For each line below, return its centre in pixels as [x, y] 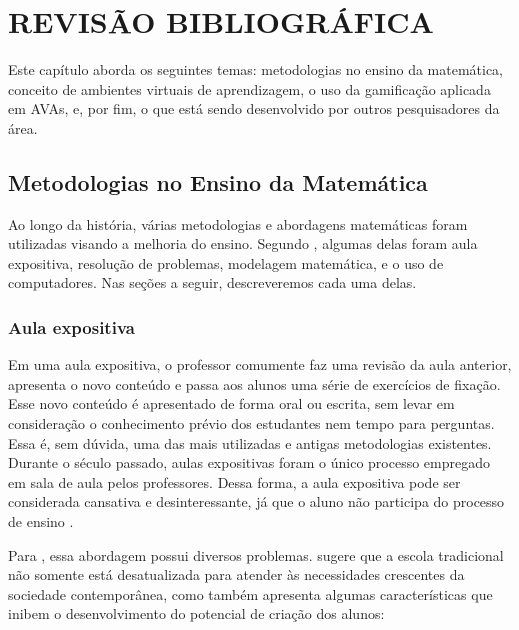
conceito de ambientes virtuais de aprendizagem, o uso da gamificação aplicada [249, 88]
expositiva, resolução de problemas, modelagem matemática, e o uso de [226, 262]
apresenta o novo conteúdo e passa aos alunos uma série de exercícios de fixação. [254, 383]
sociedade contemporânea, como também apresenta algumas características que [250, 593]
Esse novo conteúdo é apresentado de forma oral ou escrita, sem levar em [231, 403]
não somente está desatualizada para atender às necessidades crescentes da [236, 574]
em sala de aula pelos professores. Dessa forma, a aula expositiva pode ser [234, 481]
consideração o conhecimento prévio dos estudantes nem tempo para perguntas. [251, 423]
